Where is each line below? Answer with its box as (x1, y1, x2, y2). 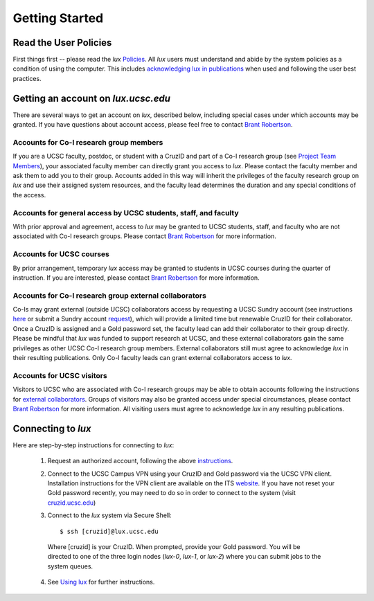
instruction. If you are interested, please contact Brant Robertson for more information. (12, 273, 260, 282)
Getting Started (12, 10, 104, 26)
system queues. (47, 562, 93, 571)
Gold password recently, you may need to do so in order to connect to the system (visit (47, 489, 296, 497)
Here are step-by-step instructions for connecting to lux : (12, 440, 175, 449)
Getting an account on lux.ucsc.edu (12, 92, 171, 104)
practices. (12, 74, 42, 82)
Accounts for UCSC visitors (12, 370, 107, 380)
